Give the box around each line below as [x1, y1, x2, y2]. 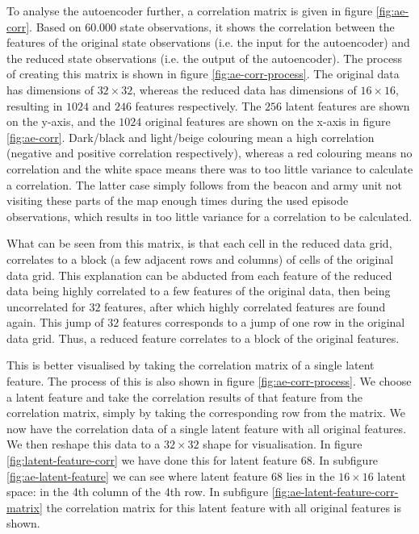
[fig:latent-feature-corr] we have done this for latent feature [6, 452, 298, 469]
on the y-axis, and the [6, 113, 115, 130]
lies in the [286, 467, 335, 484]
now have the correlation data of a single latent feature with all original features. [6, 419, 407, 436]
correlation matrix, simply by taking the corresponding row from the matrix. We [6, 404, 406, 421]
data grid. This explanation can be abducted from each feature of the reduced [6, 266, 392, 283]
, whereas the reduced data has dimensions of [132, 81, 357, 98]
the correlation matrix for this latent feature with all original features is [46, 499, 402, 515]
